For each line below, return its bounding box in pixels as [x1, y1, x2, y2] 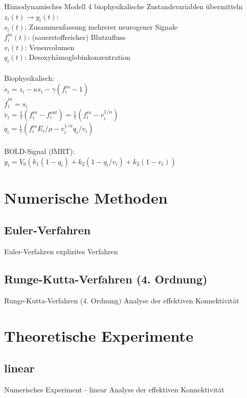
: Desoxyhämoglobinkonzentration [24, 52, 130, 62]
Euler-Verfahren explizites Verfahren [4, 246, 118, 257]
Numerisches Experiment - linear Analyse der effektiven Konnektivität [4, 384, 224, 395]
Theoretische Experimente [4, 325, 193, 346]
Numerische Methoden [4, 187, 168, 208]
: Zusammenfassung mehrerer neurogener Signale [25, 21, 177, 32]
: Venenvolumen [25, 41, 75, 52]
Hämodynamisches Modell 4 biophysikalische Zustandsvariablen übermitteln [4, 1, 243, 11]
